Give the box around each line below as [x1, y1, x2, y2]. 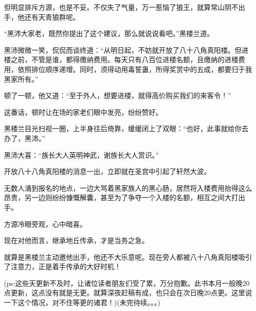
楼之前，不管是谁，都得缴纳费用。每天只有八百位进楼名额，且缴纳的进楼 [4, 54, 238, 65]
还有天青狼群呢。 [24, 11, 80, 22]
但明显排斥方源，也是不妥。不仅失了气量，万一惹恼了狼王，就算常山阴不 [4, 2, 238, 12]
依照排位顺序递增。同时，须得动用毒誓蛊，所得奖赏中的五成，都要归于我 [17, 64, 252, 74]
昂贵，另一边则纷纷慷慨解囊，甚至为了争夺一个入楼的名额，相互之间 [4, 192, 224, 203]
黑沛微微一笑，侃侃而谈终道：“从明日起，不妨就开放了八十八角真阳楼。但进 [4, 44, 249, 55]
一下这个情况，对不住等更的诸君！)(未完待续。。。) [4, 297, 160, 308]
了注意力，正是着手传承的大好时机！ [4, 261, 121, 272]
